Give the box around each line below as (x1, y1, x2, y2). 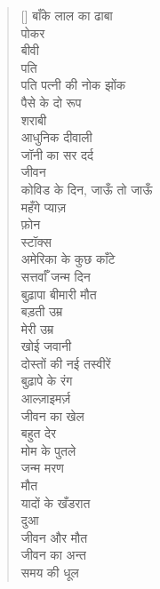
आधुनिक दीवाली (20, 128, 92, 147)
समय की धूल (20, 563, 79, 581)
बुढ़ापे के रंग (20, 371, 73, 390)
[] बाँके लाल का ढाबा (20, 6, 113, 24)
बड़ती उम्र (20, 302, 63, 321)
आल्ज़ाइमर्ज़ (20, 389, 71, 408)
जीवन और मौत (20, 528, 88, 546)
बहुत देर (20, 424, 57, 442)
